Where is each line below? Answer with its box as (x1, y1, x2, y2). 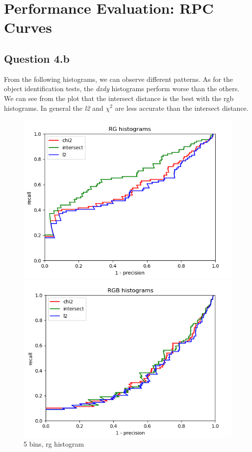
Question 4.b (4, 50, 70, 66)
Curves (4, 17, 52, 37)
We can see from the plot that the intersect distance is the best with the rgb (4, 93, 234, 103)
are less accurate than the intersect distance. (115, 102, 249, 113)
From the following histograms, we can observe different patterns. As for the (4, 74, 233, 84)
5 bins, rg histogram (24, 439, 84, 449)
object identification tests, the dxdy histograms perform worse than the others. (4, 83, 240, 94)
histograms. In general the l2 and (4, 102, 103, 113)
